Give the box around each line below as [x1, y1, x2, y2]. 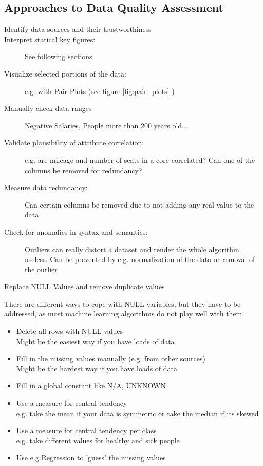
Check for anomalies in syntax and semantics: [4, 226, 148, 237]
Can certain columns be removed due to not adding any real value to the [25, 199, 254, 210]
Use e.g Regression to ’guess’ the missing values [16, 452, 166, 463]
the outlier [25, 264, 58, 274]
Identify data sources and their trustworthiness [4, 24, 152, 34]
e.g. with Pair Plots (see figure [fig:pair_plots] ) [25, 85, 175, 96]
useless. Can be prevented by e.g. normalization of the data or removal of [25, 254, 255, 265]
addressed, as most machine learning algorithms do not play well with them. [4, 308, 245, 319]
